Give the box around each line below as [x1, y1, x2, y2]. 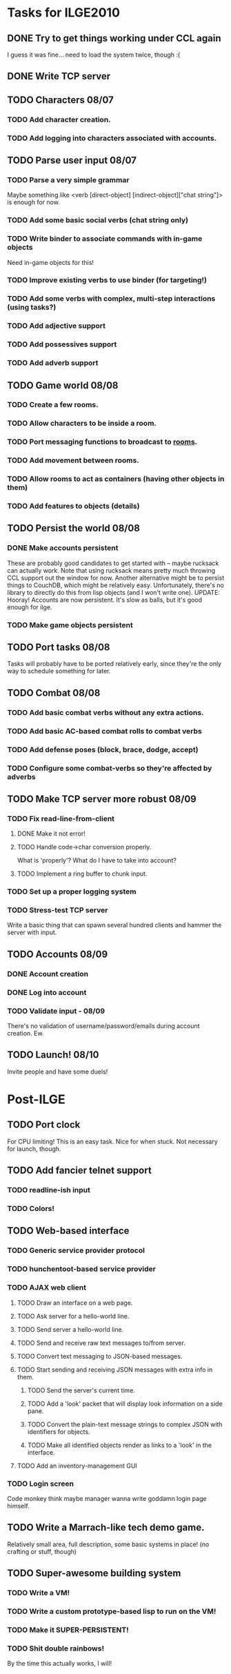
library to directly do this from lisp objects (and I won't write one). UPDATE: [7, 588, 221, 596]
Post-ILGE [7, 1092, 66, 1107]
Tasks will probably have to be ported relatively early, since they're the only [7, 660, 222, 668]
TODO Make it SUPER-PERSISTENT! [7, 1625, 129, 1635]
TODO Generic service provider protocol [7, 1245, 145, 1255]
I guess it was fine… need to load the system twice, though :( [7, 50, 181, 59]
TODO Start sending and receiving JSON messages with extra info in [17, 1365, 213, 1374]
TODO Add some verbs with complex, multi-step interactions [7, 294, 216, 304]
